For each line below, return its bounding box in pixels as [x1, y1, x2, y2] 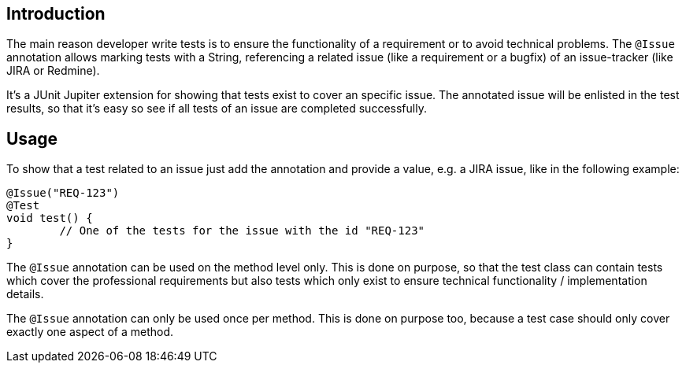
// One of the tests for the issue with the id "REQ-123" [59, 224, 425, 238]
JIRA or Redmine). [6, 64, 100, 78]
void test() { [6, 212, 93, 225]
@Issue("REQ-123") [6, 186, 120, 200]
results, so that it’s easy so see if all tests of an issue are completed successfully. [6, 101, 427, 116]
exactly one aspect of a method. [6, 325, 174, 339]
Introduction [6, 4, 106, 24]
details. [6, 287, 44, 301]
